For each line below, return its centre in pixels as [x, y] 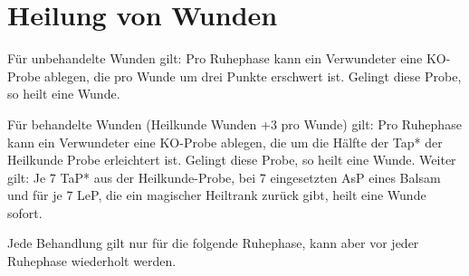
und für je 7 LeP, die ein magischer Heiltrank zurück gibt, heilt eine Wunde [217, 195]
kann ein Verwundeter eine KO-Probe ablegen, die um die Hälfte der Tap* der [225, 142]
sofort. [25, 212]
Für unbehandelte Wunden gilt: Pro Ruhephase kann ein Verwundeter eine [215, 58]
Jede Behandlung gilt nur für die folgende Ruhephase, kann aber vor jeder [213, 243]
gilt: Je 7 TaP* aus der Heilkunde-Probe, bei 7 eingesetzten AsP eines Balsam [224, 177]
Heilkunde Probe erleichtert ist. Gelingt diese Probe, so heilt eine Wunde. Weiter [232, 160]
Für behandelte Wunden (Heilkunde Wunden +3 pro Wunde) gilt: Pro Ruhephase [234, 124]
